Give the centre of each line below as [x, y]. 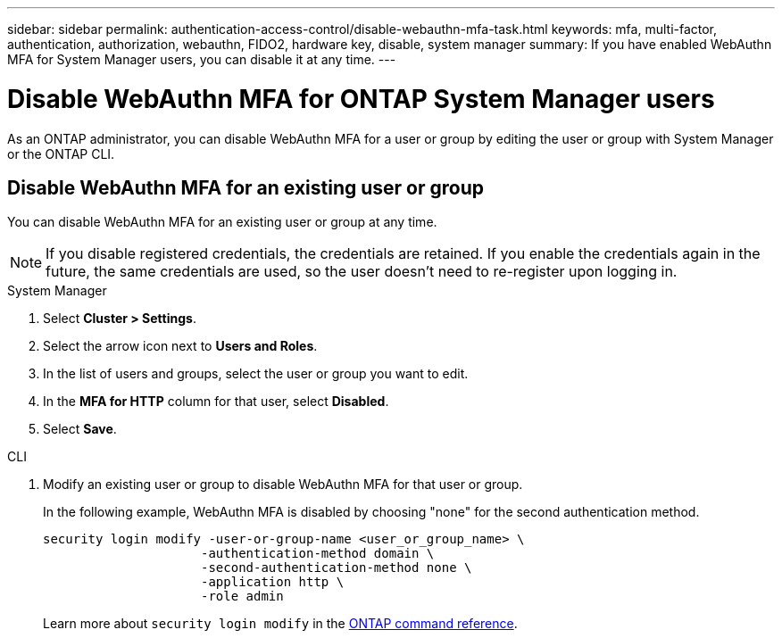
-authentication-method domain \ [318, 554]
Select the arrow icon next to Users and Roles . [180, 346]
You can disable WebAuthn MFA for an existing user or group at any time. [222, 222]
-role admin [242, 597]
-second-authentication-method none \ [337, 568]
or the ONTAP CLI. [61, 153]
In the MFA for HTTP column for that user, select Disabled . [216, 402]
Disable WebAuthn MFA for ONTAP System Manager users [361, 99]
